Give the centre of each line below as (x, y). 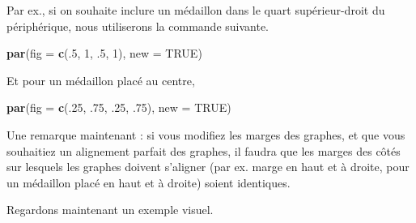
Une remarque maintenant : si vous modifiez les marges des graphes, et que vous (206, 134)
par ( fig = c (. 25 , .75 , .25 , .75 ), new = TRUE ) (119, 107)
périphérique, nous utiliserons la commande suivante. (138, 26)
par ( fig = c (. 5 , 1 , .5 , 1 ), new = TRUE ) (104, 53)
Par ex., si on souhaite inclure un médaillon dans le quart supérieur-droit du (196, 10)
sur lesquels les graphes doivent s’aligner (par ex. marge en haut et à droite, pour (208, 167)
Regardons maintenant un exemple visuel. (110, 210)
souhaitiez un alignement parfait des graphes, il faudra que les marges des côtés (204, 150)
